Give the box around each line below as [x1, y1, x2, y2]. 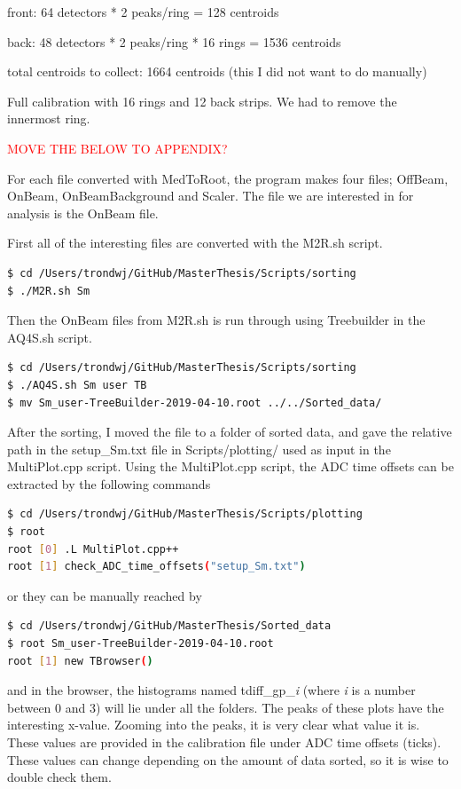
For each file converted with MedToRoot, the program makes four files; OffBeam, [7, 169, 449, 187]
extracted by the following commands [7, 474, 211, 493]
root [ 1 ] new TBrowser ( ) [7, 654, 153, 667]
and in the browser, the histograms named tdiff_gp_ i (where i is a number [7, 681, 416, 699]
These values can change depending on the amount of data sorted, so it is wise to [7, 750, 449, 769]
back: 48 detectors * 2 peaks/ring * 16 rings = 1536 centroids [7, 32, 341, 51]
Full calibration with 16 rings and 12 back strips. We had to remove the [7, 91, 397, 110]
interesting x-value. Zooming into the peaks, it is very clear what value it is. [7, 715, 420, 734]
